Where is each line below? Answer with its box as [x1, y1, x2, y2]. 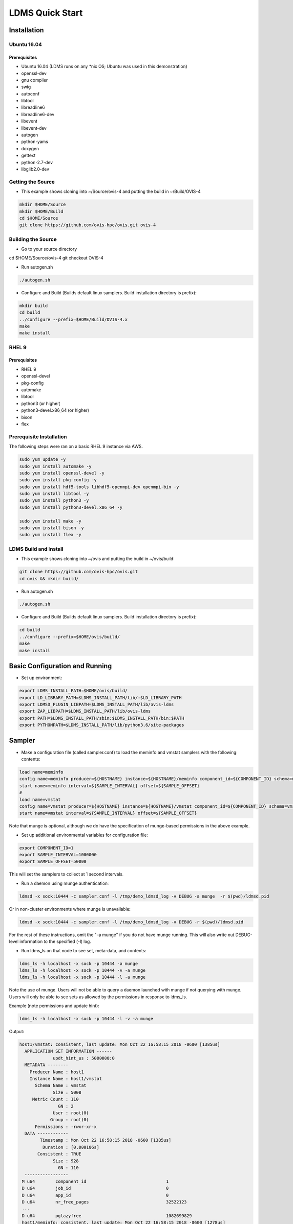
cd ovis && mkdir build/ [19, 576, 79, 581]
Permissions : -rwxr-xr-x [35, 1124, 97, 1130]
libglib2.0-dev [21, 166, 50, 172]
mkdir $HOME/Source [19, 202, 66, 208]
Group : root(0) [50, 1117, 89, 1123]
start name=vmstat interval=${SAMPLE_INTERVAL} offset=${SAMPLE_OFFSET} [19, 810, 197, 816]
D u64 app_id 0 [22, 1192, 169, 1198]
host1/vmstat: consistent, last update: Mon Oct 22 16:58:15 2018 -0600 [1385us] [19, 1042, 221, 1047]
